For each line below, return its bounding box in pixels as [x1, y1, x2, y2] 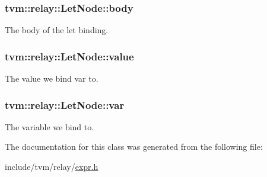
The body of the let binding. [5, 24, 109, 36]
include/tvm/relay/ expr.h [5, 160, 98, 173]
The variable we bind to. [5, 120, 94, 133]
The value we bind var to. [5, 72, 98, 85]
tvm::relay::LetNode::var [5, 97, 125, 112]
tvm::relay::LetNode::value [5, 49, 134, 63]
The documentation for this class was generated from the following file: [5, 140, 263, 153]
